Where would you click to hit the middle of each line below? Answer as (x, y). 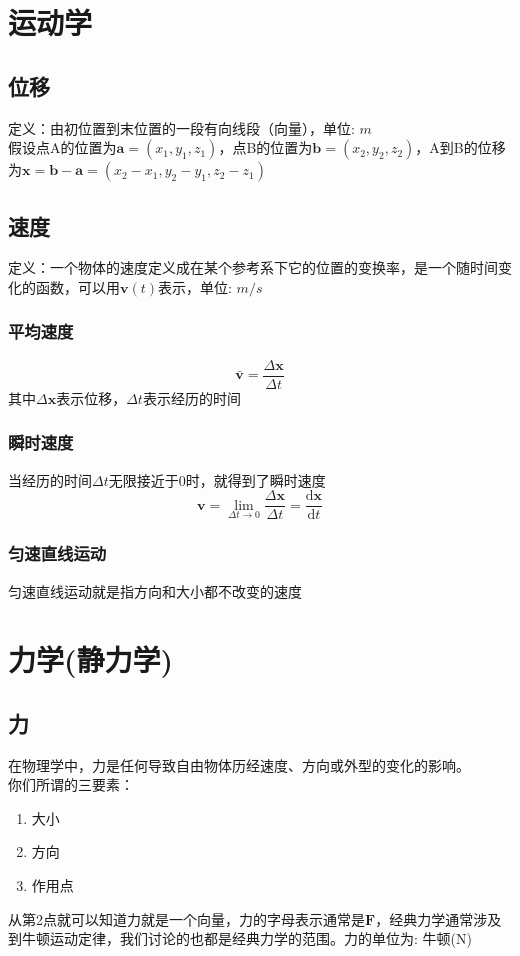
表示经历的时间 (191, 397)
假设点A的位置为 (62, 147)
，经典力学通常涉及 (438, 918)
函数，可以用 (77, 286)
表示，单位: (195, 286)
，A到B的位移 (460, 147)
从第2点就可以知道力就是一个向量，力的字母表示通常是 (186, 918)
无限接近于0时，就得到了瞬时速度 (217, 479)
